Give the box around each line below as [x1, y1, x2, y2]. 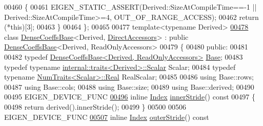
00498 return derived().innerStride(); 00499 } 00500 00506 [4, 101, 186, 112]
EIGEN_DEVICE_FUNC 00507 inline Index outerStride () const [4, 111, 209, 122]
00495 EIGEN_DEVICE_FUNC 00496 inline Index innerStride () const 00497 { [4, 91, 255, 102]
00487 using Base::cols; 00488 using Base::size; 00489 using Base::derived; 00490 [4, 81, 254, 92]
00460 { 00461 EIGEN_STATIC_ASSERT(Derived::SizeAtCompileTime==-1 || [4, 2, 257, 12]
